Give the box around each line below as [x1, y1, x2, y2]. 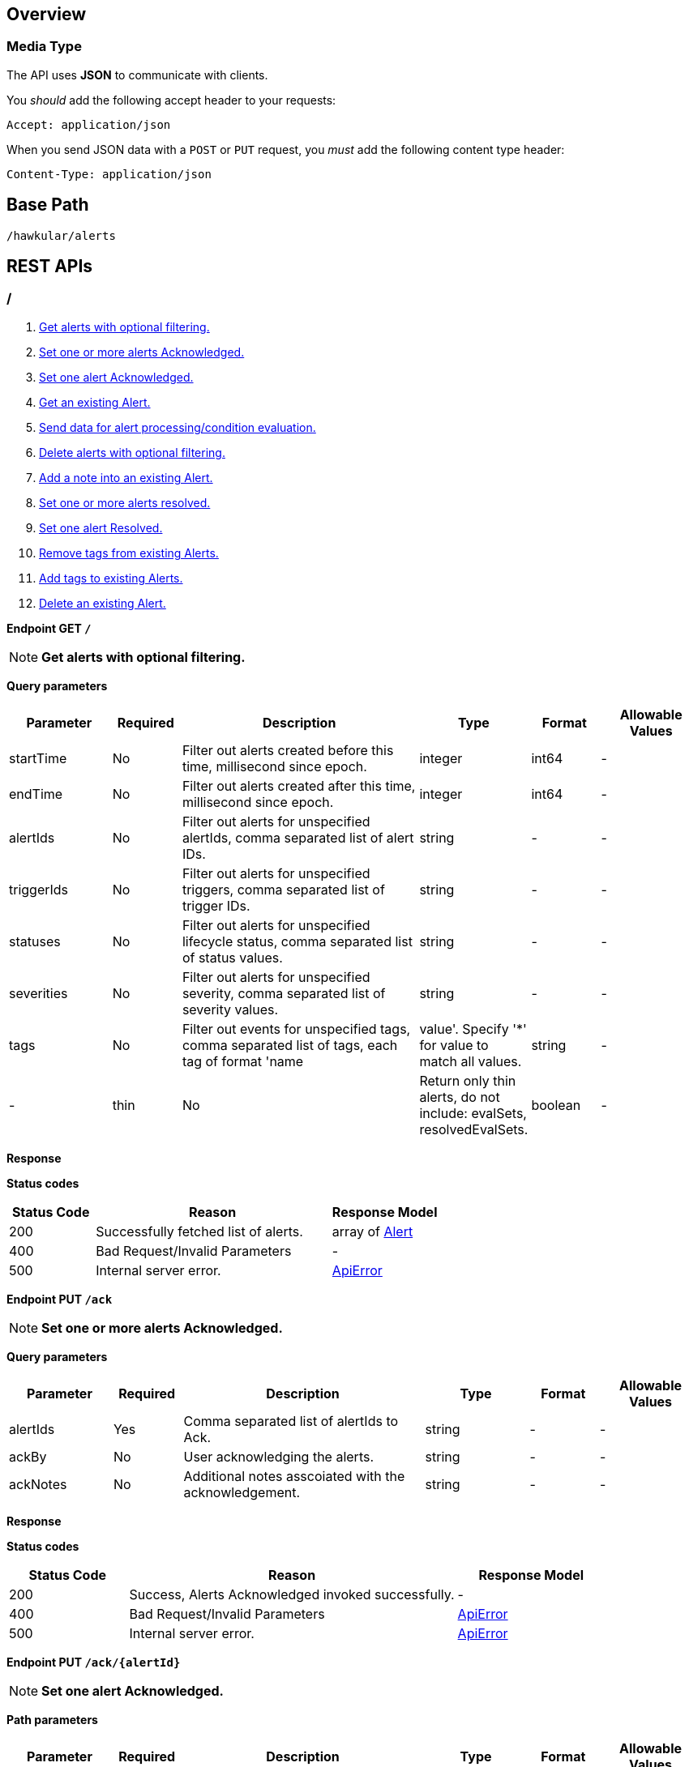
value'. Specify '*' [419, 1020, 527, 1037]
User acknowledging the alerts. [183, 1448, 374, 1465]
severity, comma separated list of [182, 984, 386, 1001]
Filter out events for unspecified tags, [182, 1020, 411, 1037]
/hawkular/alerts [6, 228, 116, 242]
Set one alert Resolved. [39, 520, 163, 535]
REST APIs [6, 256, 93, 277]
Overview [6, 4, 87, 24]
